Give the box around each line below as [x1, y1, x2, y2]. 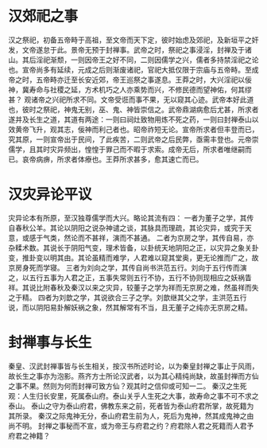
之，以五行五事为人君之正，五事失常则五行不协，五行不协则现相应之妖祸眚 [8, 272, 252, 282]
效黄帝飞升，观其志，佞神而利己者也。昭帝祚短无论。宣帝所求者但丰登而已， [8, 124, 259, 134]
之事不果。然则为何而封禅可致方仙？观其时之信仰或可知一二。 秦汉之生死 [8, 381, 247, 391]
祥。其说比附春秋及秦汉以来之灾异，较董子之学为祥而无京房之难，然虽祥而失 [8, 282, 259, 292]
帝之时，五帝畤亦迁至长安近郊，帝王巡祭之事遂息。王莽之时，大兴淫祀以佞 [8, 75, 252, 84]
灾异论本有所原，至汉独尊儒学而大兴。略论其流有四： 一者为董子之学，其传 [8, 212, 254, 223]
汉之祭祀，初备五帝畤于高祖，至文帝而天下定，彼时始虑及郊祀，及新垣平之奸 [8, 35, 259, 45]
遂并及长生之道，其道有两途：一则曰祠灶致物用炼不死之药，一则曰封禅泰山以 [8, 115, 259, 124]
